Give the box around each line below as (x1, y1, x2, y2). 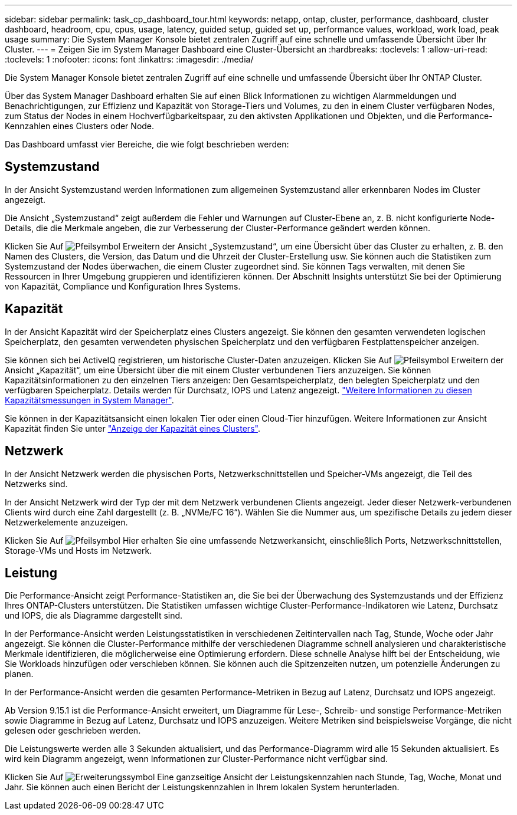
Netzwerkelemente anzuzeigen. (5, 517, 128, 527)
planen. (5, 669, 34, 679)
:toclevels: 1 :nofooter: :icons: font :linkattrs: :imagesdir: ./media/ (5, 54, 254, 64)
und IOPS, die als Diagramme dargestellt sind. (5, 610, 183, 621)
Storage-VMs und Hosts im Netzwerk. (5, 545, 152, 556)
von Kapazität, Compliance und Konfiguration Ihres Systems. (5, 281, 241, 291)
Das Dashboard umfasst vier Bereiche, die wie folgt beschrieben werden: (5, 139, 289, 149)
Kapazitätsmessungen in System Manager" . (5, 395, 174, 405)
